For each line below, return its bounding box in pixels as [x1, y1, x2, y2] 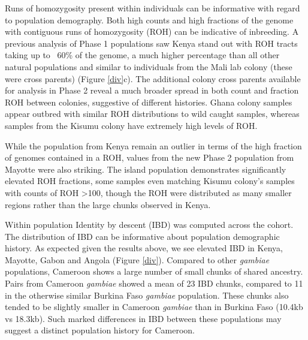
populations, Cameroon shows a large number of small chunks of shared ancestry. [5, 265, 303, 278]
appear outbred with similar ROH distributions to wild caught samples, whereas [5, 107, 300, 120]
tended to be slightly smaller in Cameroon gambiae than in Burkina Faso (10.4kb [5, 300, 303, 313]
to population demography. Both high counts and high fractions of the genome [5, 13, 294, 26]
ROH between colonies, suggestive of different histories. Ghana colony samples [5, 95, 292, 108]
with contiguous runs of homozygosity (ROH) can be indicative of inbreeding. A [5, 25, 299, 38]
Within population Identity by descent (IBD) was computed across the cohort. [5, 218, 294, 231]
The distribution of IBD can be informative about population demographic [5, 230, 280, 242]
